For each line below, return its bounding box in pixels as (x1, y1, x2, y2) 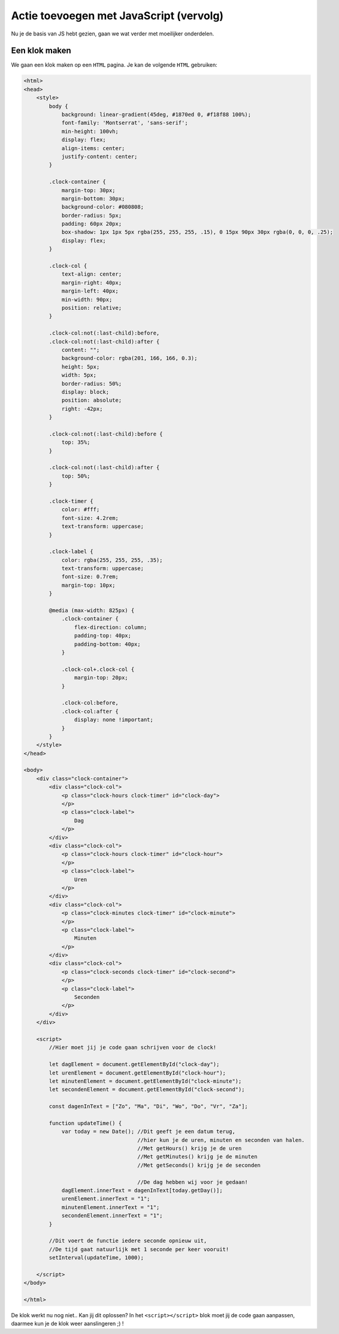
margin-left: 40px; (61, 288, 119, 294)
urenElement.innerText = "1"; (61, 1195, 150, 1202)
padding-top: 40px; (74, 632, 132, 639)
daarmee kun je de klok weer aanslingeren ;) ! (11, 1320, 124, 1327)
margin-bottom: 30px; (61, 195, 125, 202)
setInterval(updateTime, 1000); (49, 1254, 144, 1261)
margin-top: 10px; (61, 581, 116, 589)
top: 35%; (61, 439, 90, 446)
